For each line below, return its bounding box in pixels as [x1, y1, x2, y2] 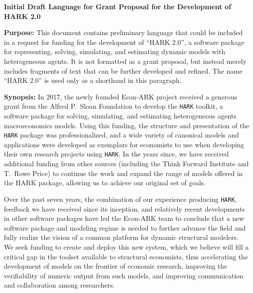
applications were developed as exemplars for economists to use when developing [4, 139, 244, 149]
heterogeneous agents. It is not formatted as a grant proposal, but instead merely [4, 56, 247, 66]
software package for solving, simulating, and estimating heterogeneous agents [4, 111, 236, 120]
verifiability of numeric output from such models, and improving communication [4, 270, 244, 280]
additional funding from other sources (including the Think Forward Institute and [4, 158, 249, 169]
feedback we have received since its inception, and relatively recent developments [4, 203, 245, 214]
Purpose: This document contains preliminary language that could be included [4, 27, 243, 38]
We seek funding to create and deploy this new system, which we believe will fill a [4, 241, 249, 252]
